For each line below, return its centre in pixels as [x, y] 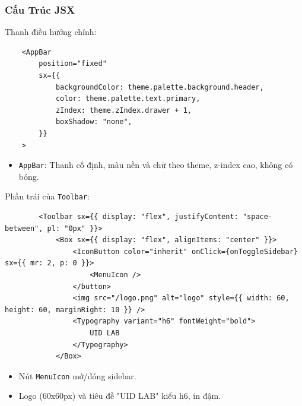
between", [24, 228]
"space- [258, 217]
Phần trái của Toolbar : [47, 196]
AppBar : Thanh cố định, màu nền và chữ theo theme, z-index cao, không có [156, 165]
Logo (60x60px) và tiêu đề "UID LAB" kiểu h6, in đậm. [120, 396]
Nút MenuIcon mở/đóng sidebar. [77, 375]
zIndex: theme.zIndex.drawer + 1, [123, 110]
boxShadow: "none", [94, 122]
